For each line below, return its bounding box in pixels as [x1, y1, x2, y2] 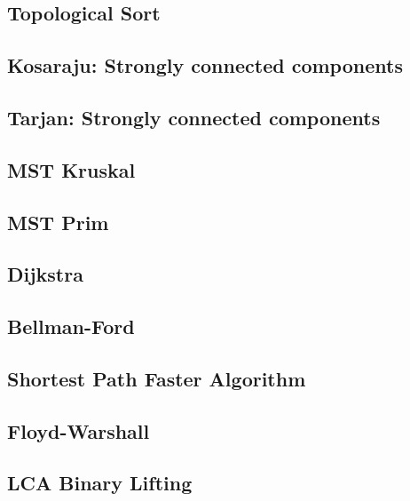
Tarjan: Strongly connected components [7, 103, 381, 131]
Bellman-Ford [7, 313, 135, 340]
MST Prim [7, 208, 109, 235]
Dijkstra [7, 260, 83, 288]
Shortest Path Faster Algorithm [7, 364, 306, 392]
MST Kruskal [7, 155, 136, 183]
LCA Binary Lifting [7, 469, 193, 497]
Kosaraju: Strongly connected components [7, 52, 403, 79]
